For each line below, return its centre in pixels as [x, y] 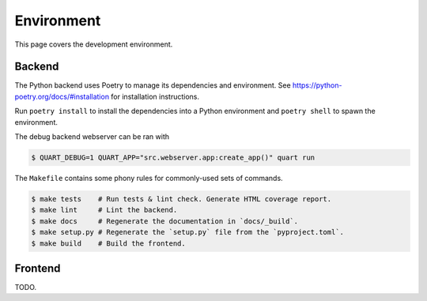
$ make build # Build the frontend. [108, 243]
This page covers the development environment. [94, 44]
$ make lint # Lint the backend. [104, 210]
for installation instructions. [155, 96]
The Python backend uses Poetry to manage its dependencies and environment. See [153, 85]
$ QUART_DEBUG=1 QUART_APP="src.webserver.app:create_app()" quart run [173, 158]
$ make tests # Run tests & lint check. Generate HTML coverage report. [181, 199]
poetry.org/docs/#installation [62, 96]
